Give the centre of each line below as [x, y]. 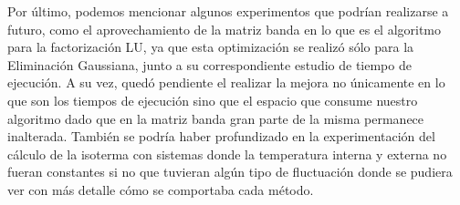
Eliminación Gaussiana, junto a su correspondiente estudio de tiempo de [209, 64]
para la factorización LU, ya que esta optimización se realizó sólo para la [211, 47]
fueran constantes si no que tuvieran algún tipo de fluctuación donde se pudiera [230, 172]
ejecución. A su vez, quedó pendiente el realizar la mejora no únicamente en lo [226, 82]
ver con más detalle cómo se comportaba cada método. [161, 189]
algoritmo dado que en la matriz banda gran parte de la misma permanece [216, 118]
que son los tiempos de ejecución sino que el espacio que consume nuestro [213, 100]
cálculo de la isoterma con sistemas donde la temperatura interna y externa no [227, 154]
